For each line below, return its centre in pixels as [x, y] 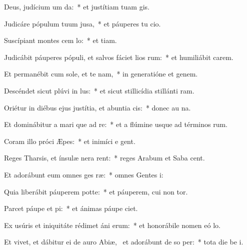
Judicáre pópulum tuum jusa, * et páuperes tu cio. [82, 23]
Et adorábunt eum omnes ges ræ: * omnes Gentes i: [84, 174]
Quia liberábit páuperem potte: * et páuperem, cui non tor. [96, 191]
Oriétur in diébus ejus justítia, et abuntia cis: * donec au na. [97, 107]
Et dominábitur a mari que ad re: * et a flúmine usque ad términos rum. [116, 124]
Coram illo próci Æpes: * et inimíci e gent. [70, 141]
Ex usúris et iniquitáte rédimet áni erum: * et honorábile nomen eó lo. [112, 225]
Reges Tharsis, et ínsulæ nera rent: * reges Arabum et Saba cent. [104, 158]
